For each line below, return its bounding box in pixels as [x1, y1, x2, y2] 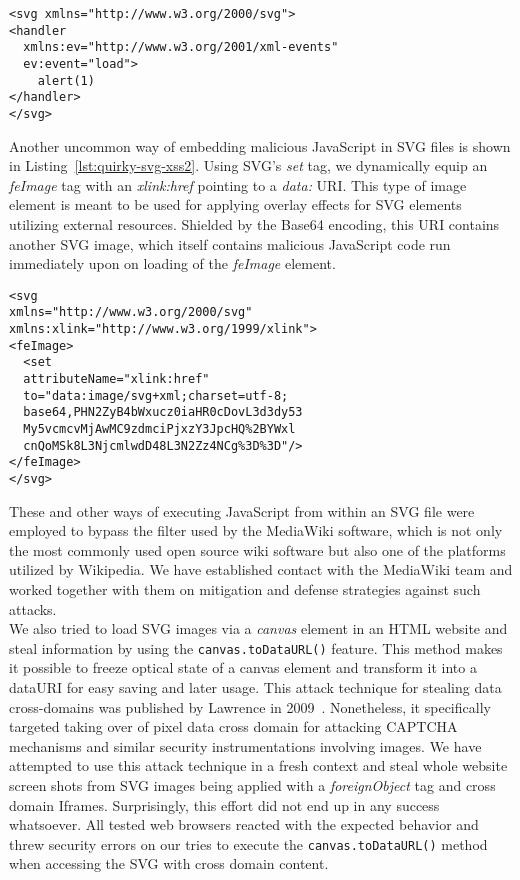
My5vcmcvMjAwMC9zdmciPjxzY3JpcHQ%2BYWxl [23, 422, 296, 436]
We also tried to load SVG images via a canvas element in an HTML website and [9, 618, 508, 639]
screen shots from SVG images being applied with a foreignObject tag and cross [9, 775, 496, 795]
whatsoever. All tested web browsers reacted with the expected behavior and [9, 814, 479, 835]
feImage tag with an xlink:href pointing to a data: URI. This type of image [9, 174, 467, 195]
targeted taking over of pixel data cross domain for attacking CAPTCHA [9, 716, 458, 737]
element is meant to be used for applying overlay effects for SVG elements [9, 194, 462, 215]
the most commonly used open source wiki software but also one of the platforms [9, 539, 506, 560]
